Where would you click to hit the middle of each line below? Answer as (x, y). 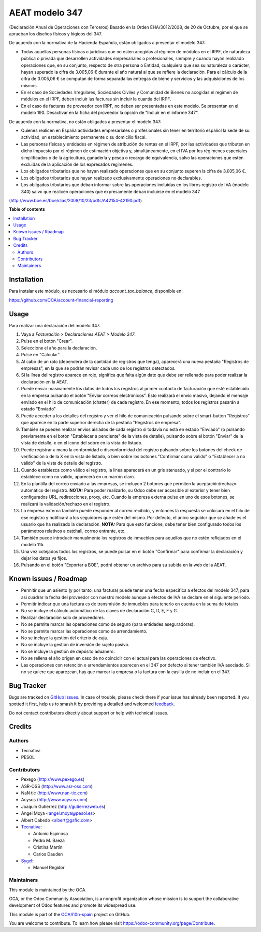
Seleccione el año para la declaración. (59, 348)
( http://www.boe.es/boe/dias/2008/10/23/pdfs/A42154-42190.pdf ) (75, 200)
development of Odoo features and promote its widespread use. (73, 905)
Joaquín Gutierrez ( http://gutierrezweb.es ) (63, 806)
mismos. (29, 85)
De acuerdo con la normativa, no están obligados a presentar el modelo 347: (85, 122)
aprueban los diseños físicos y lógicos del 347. (56, 33)
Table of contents (27, 209)
